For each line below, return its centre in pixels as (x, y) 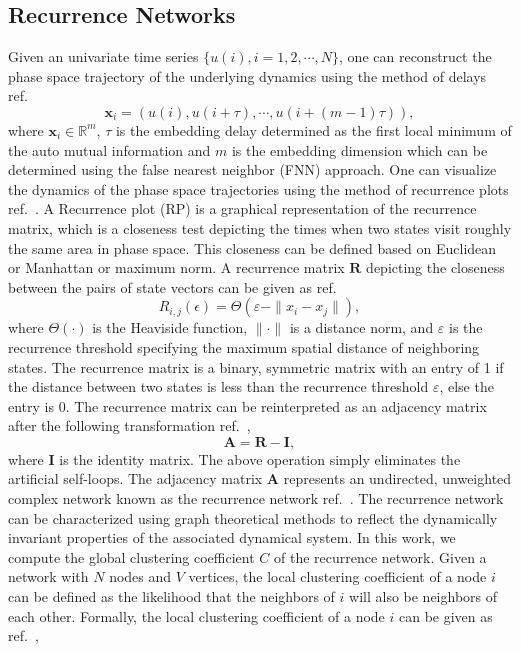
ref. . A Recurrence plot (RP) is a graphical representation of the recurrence (242, 208)
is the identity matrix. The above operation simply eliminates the (260, 458)
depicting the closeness (435, 267)
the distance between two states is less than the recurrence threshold (218, 386)
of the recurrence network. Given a (380, 556)
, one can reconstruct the (415, 56)
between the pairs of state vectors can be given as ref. (172, 286)
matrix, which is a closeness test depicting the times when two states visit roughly (260, 227)
